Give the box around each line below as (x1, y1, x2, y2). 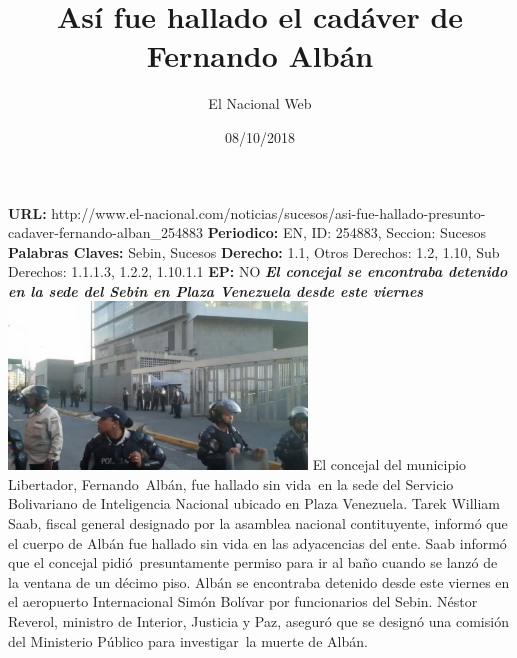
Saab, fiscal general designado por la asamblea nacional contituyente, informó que (8, 513, 508, 533)
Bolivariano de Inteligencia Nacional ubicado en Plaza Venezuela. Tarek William (8, 493, 501, 514)
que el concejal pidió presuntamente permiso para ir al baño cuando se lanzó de (8, 552, 498, 573)
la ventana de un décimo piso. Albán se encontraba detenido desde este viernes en (8, 571, 510, 592)
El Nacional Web (208, 93, 312, 114)
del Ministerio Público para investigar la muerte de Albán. (8, 630, 368, 651)
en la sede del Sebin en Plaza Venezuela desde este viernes (8, 280, 424, 301)
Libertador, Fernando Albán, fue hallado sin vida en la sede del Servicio (8, 473, 454, 494)
